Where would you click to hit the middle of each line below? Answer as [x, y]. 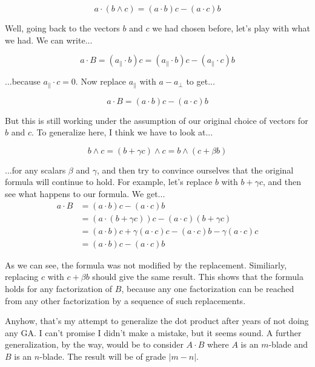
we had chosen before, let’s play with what [231, 28]
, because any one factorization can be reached [208, 288]
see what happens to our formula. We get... [85, 194]
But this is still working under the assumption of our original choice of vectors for [157, 120]
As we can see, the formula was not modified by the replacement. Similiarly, [146, 265]
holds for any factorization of [59, 288]
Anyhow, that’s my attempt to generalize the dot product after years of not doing [157, 321]
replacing [22, 277]
